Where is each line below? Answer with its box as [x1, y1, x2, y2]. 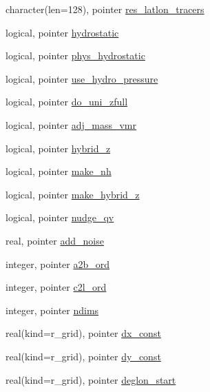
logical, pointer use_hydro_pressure [6, 71, 158, 85]
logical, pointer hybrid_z [6, 141, 111, 155]
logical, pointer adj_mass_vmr [6, 117, 137, 132]
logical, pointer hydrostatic [6, 25, 119, 39]
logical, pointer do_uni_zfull [6, 94, 128, 109]
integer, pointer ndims [6, 302, 99, 317]
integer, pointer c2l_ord [6, 280, 107, 294]
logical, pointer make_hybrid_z [6, 187, 140, 201]
